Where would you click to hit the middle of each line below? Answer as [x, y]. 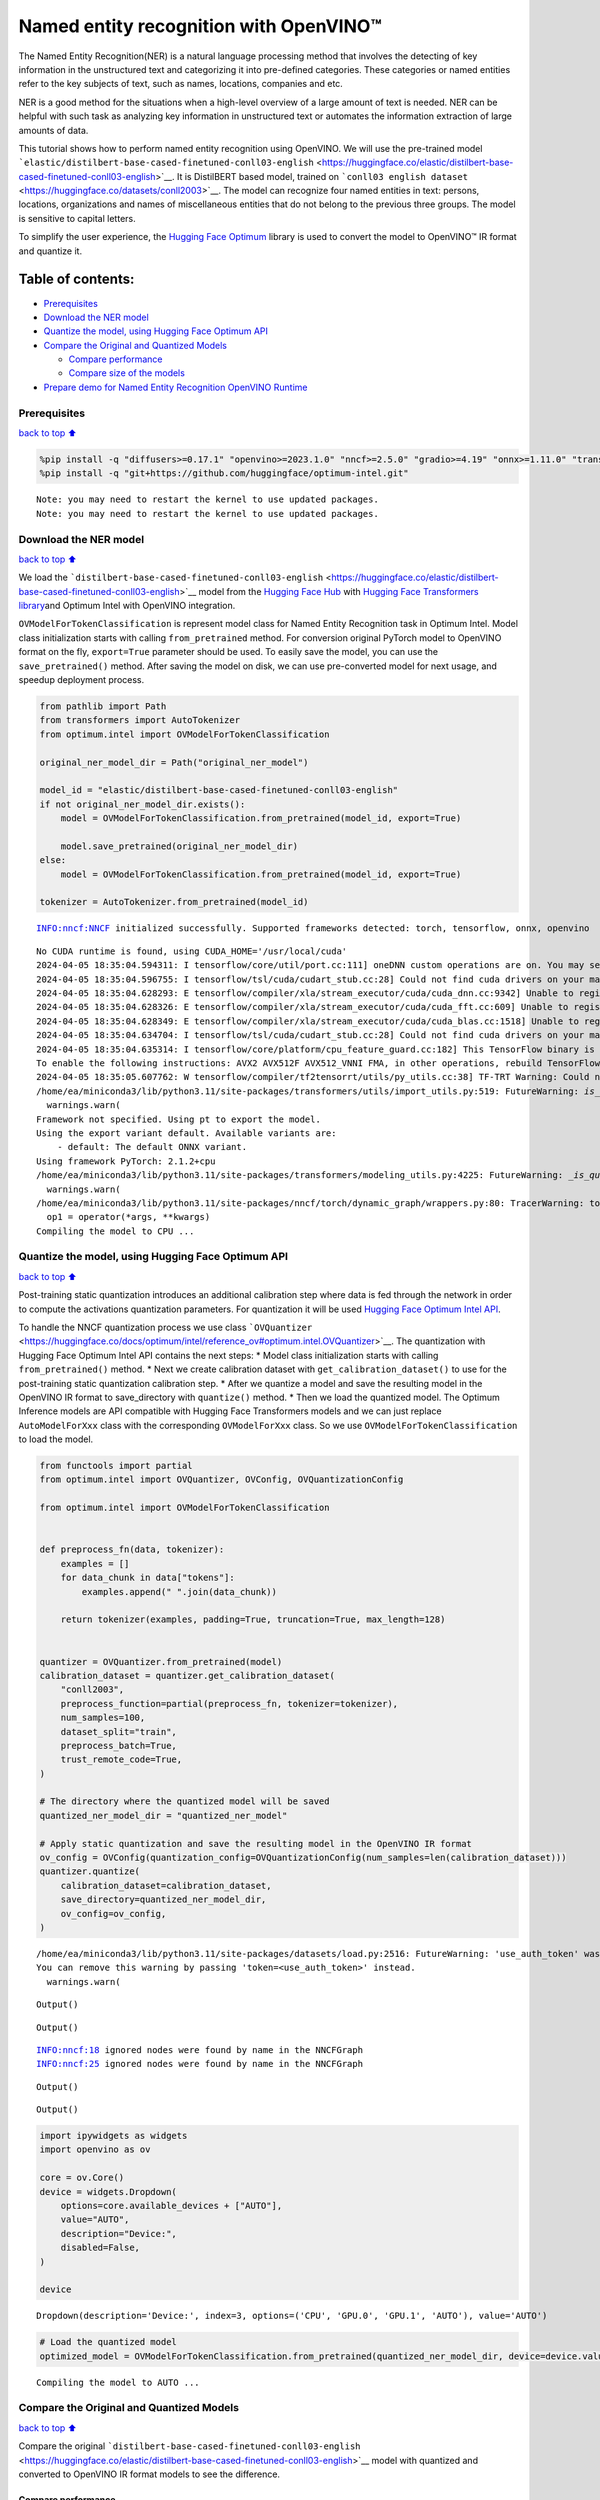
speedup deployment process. [81, 680]
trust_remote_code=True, [121, 1759]
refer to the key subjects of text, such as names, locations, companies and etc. [181, 84]
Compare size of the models [126, 373]
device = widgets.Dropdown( [108, 2191]
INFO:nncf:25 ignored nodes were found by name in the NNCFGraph [200, 2064]
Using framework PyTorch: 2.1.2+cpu [126, 1161]
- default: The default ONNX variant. [152, 1147]
